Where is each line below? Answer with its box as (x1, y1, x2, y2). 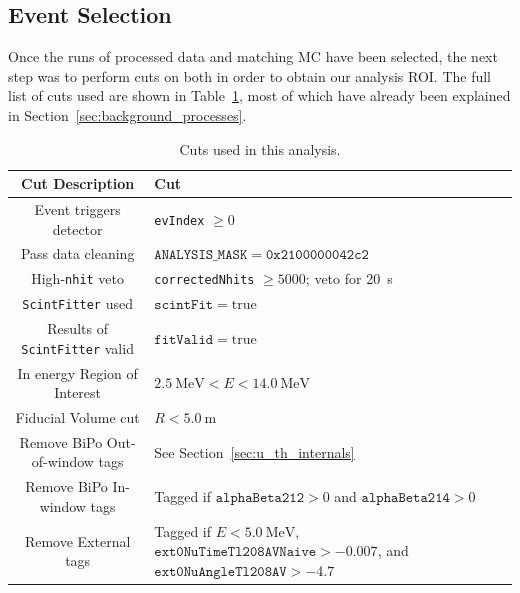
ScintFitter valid (21, 337, 134, 358)
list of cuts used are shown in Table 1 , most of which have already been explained (8, 85, 511, 106)
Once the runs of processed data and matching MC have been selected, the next (8, 46, 498, 67)
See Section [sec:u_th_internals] (154, 441, 355, 462)
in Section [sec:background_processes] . (8, 104, 247, 125)
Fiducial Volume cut (15, 407, 140, 428)
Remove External (24, 530, 131, 551)
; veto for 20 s (305, 268, 393, 289)
